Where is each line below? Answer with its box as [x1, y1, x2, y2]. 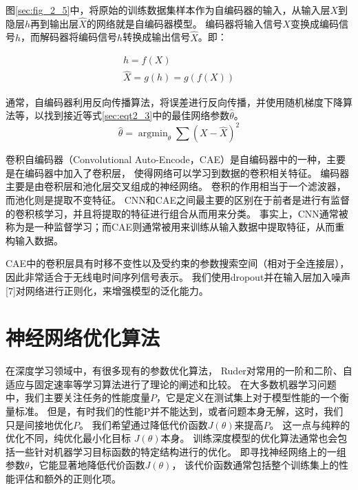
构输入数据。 [6, 233, 63, 247]
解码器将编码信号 [40, 30, 118, 44]
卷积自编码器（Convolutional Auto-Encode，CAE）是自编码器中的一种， [6, 152, 326, 167]
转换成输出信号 [123, 30, 191, 44]
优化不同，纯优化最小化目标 [6, 431, 131, 445]
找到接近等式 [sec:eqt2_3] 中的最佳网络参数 [43, 108, 230, 122]
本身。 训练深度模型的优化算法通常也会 [160, 431, 338, 445]
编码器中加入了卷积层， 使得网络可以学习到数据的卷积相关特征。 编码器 [24, 165, 350, 180]
